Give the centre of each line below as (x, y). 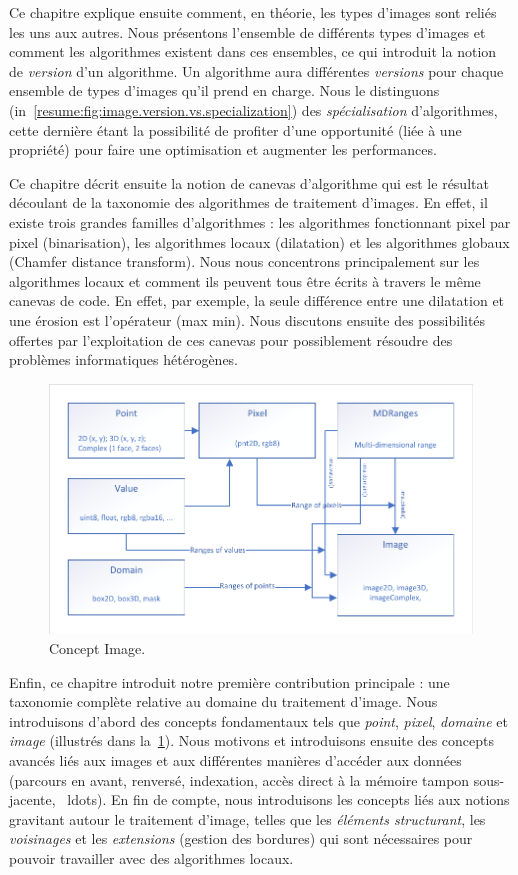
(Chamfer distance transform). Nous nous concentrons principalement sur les (244, 261)
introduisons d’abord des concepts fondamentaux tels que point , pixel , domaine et (258, 720)
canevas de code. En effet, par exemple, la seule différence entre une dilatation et (257, 300)
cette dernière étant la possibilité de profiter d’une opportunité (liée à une (235, 129)
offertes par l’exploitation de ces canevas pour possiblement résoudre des (231, 339)
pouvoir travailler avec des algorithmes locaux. (151, 857)
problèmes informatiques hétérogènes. (124, 359)
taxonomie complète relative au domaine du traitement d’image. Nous (223, 701)
